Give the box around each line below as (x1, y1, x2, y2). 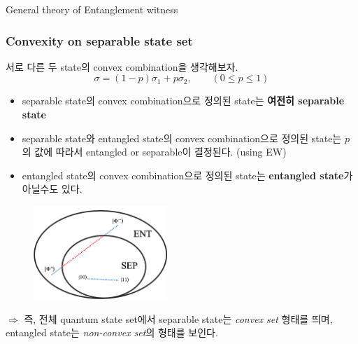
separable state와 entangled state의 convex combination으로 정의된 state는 (22, 130, 342, 145)
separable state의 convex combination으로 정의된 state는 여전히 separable (22, 93, 345, 108)
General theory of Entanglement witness (6, 2, 178, 16)
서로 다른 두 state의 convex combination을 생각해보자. (6, 59, 238, 74)
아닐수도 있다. (22, 181, 83, 196)
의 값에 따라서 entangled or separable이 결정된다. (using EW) (22, 144, 287, 159)
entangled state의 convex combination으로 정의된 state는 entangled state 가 (22, 167, 353, 182)
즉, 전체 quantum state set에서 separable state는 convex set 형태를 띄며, (24, 311, 333, 326)
